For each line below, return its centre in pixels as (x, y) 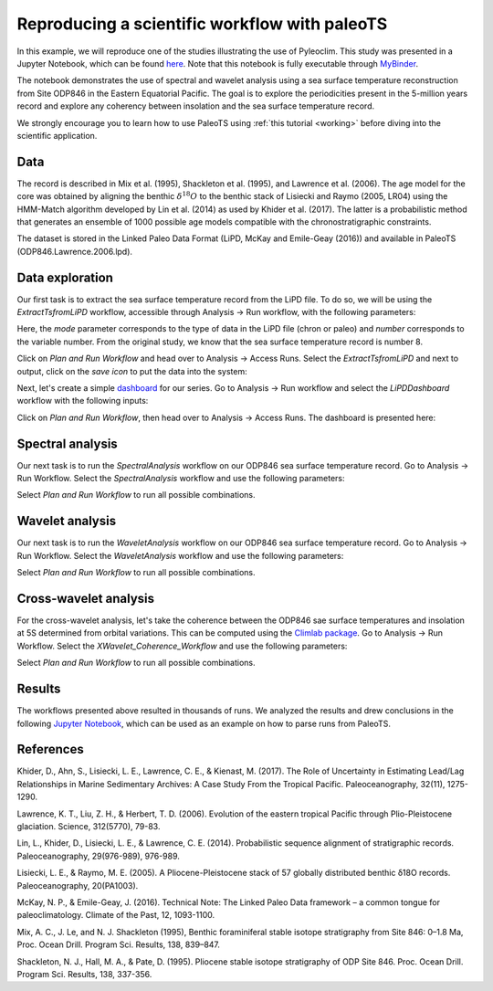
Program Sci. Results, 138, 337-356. (84, 974)
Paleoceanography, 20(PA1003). (78, 885)
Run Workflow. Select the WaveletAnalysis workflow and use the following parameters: (180, 555)
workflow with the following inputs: (83, 401)
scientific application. (57, 135)
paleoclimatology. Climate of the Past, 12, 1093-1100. (115, 915)
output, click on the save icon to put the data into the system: (132, 371)
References (50, 749)
